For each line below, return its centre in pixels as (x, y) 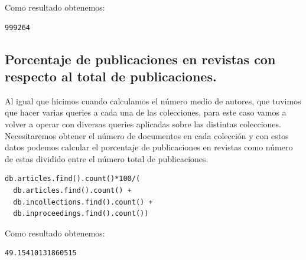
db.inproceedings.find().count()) (81, 214)
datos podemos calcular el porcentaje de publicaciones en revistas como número (149, 147)
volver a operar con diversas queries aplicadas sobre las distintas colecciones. (143, 124)
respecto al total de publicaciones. (111, 76)
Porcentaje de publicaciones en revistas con (140, 59)
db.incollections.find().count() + (83, 202)
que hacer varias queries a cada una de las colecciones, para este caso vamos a (146, 112)
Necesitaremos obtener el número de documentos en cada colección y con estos (147, 135)
